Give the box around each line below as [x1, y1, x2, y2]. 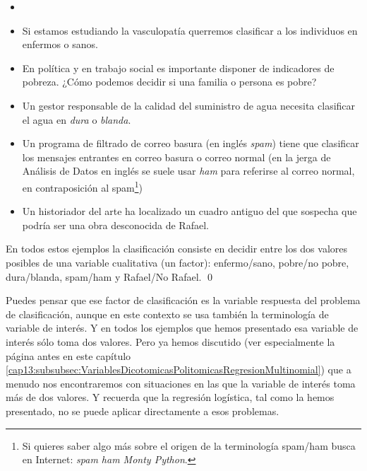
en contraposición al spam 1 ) [22, 178, 143, 194]
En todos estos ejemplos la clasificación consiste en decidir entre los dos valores [6, 241, 348, 256]
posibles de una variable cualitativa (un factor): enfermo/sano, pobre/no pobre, [6, 255, 349, 269]
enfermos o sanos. [22, 37, 98, 52]
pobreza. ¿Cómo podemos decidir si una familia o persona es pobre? [22, 74, 317, 89]
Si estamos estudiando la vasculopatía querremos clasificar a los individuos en [22, 23, 358, 37]
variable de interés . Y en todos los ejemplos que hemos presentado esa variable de [6, 320, 359, 335]
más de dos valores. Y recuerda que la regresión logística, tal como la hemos [6, 390, 335, 405]
